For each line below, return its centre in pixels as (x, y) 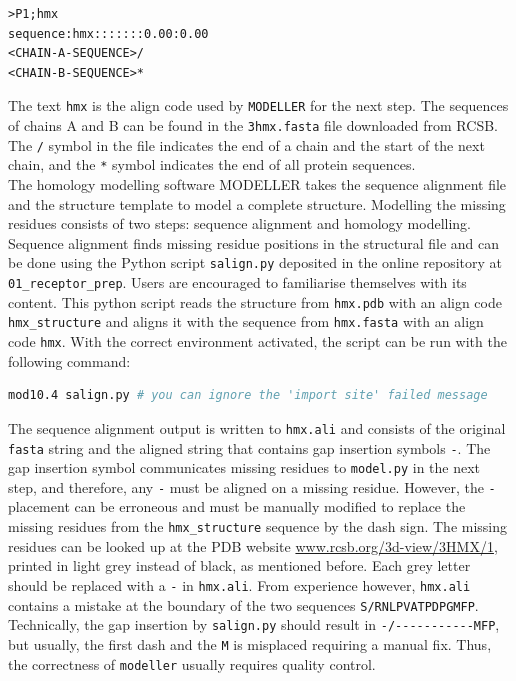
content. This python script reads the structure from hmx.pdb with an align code (255, 301)
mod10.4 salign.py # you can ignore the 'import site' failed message (248, 395)
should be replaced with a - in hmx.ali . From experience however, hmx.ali (239, 584)
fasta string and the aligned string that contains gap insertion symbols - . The (249, 447)
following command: (69, 360)
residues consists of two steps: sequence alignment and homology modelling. (240, 223)
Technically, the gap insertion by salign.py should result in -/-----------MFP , (254, 624)
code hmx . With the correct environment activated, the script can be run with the (257, 341)
